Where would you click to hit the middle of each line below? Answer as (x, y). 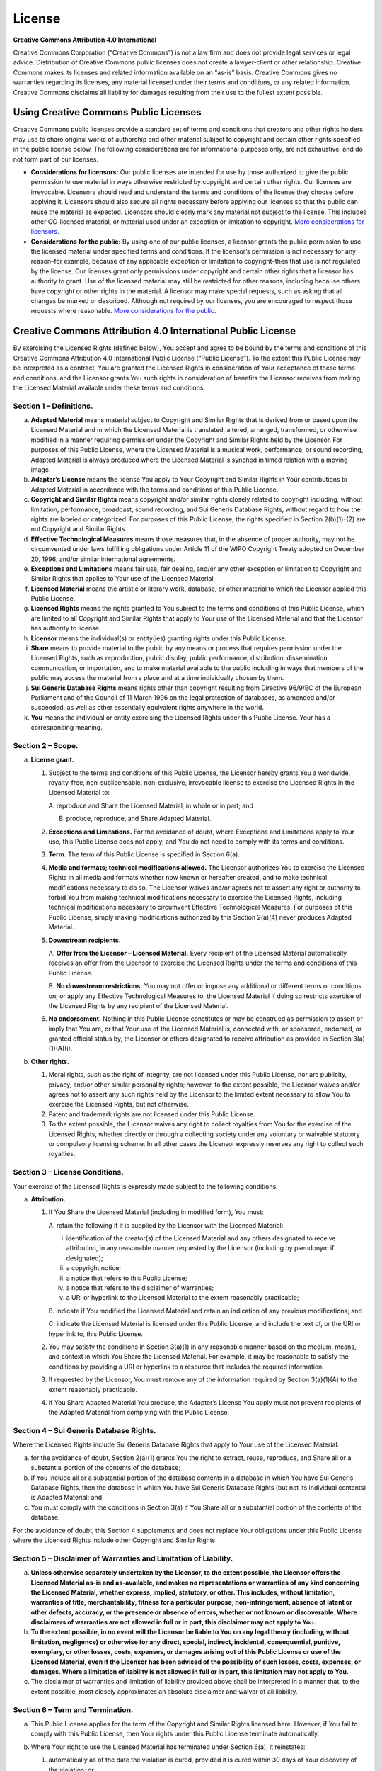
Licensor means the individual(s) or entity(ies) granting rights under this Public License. (159, 638)
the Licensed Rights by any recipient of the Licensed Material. (139, 1005)
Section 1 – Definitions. (53, 406)
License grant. (52, 760)
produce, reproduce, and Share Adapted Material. (139, 819)
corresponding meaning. (66, 728)
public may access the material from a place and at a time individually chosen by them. (157, 678)
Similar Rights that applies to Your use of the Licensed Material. (123, 579)
